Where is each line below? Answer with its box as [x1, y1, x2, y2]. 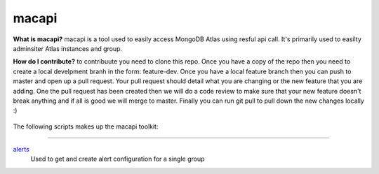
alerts [13, 145, 29, 154]
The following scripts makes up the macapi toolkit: [13, 122, 159, 131]
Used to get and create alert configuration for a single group [30, 154, 205, 164]
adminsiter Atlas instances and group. [13, 44, 123, 52]
